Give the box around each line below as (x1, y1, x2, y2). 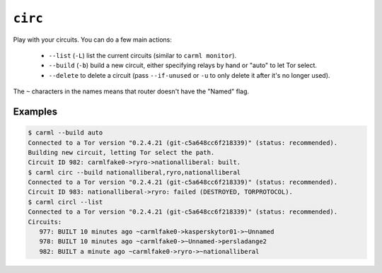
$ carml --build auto (28, 129, 103, 137)
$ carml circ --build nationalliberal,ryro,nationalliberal (28, 168, 241, 176)
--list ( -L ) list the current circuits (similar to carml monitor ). (48, 51, 237, 59)
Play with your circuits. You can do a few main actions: (13, 35, 173, 44)
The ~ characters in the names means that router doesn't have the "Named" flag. (13, 87, 250, 95)
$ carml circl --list (28, 198, 103, 206)
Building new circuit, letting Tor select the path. (28, 149, 215, 156)
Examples (13, 105, 58, 117)
